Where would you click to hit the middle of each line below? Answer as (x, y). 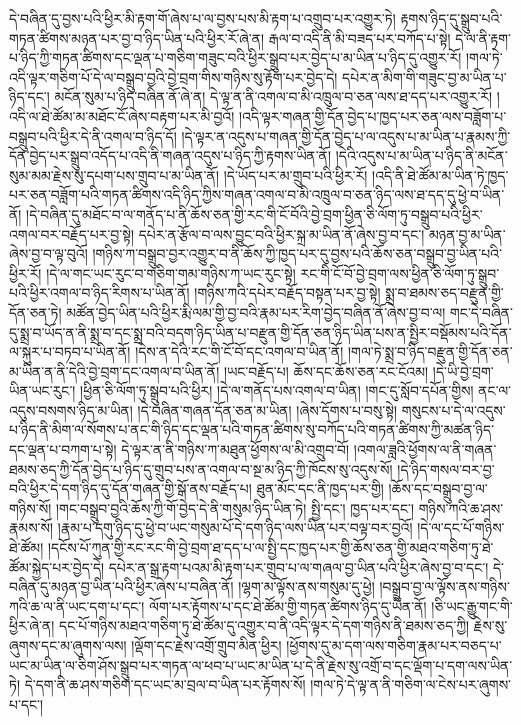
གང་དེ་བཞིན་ (481, 311)
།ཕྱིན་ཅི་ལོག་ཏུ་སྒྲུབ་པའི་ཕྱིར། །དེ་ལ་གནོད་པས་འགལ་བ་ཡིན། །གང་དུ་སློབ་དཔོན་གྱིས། (277, 390)
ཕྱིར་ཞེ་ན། (32, 625)
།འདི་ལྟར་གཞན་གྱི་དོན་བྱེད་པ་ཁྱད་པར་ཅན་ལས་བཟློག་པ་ (372, 115)
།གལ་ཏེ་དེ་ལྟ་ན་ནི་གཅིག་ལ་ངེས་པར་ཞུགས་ (411, 684)
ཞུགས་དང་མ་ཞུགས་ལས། (68, 645)
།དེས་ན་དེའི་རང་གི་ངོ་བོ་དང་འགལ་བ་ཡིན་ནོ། (239, 351)
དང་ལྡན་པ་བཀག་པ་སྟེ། (63, 449)
